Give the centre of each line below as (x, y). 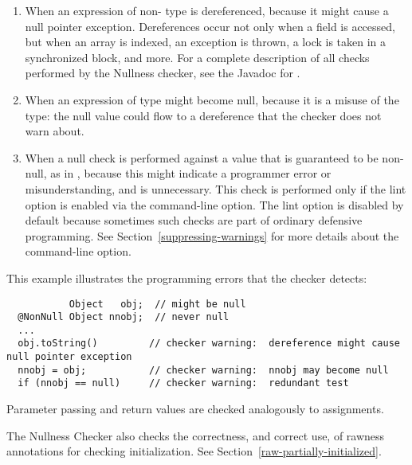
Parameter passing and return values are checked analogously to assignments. (195, 409)
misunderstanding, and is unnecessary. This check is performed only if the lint (216, 188)
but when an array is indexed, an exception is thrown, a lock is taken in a (206, 42)
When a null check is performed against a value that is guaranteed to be (202, 157)
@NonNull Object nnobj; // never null (124, 317)
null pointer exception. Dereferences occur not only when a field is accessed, (210, 26)
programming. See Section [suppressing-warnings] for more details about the (212, 235)
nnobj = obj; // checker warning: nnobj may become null (203, 370)
